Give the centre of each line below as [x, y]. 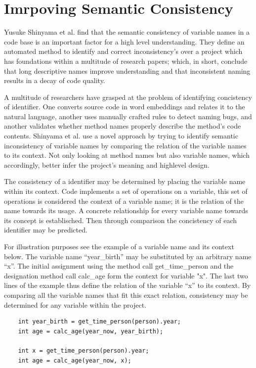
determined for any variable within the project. [75, 304]
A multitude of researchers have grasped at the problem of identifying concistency [128, 97]
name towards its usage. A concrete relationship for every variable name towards [126, 210]
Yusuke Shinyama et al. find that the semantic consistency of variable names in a [127, 32]
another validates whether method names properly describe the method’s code [123, 126]
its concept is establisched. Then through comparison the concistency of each [121, 220]
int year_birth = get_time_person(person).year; [99, 322]
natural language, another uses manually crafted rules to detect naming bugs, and [128, 116]
